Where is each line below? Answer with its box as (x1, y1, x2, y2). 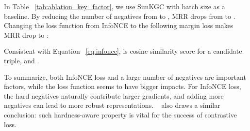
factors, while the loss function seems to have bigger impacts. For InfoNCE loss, (4, 81, 241, 91)
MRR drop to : (4, 29, 49, 40)
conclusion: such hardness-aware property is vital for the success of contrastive (4, 109, 237, 119)
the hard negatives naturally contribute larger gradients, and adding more (4, 90, 224, 101)
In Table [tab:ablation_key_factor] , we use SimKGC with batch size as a (4, 1, 225, 11)
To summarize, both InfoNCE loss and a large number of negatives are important (4, 72, 246, 82)
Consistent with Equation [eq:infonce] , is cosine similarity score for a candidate (4, 46, 242, 56)
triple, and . (4, 55, 39, 65)
